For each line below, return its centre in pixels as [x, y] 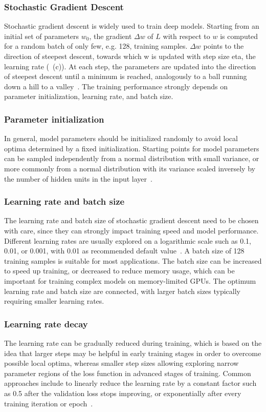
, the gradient [110, 36]
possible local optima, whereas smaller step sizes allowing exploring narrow [121, 363]
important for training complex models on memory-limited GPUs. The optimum [130, 280]
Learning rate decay [46, 323]
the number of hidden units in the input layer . [78, 178]
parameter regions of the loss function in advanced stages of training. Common [128, 373]
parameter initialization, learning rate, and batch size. [89, 96]
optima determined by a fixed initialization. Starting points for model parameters [132, 148]
